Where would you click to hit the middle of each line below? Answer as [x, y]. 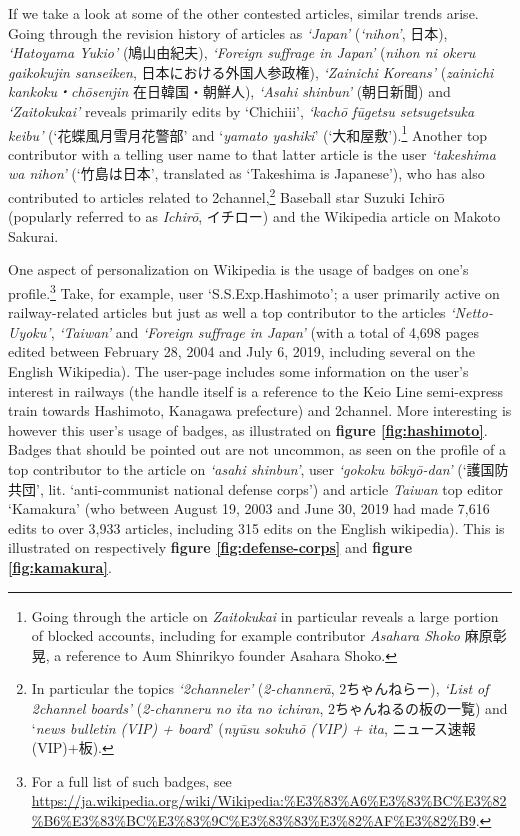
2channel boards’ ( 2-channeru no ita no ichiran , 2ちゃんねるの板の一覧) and [269, 707]
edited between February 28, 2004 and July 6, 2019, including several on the [241, 351]
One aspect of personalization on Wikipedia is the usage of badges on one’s [238, 269]
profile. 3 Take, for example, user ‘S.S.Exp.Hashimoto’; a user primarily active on [254, 291]
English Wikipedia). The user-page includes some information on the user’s [238, 371]
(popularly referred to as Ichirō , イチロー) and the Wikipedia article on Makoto [254, 216]
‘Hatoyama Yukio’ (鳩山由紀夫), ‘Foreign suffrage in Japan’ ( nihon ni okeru [242, 52]
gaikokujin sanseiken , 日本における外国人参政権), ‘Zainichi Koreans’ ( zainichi [251, 71]
